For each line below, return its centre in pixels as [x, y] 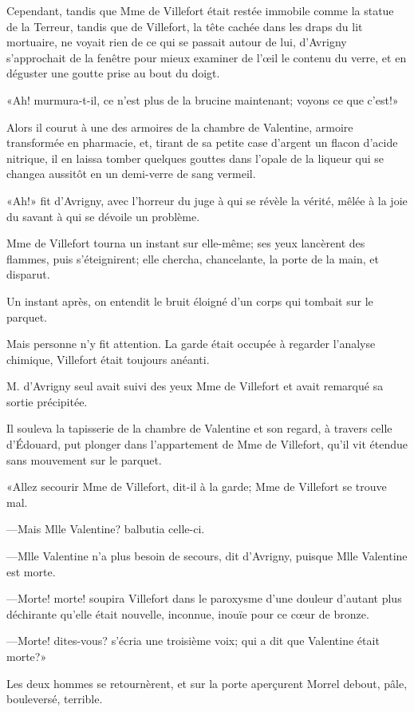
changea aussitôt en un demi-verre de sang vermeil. [131, 174]
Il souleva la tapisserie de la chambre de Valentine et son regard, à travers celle [199, 428]
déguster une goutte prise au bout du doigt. [113, 73]
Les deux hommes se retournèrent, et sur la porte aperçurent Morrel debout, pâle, [207, 683]
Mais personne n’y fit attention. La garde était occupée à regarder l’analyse [191, 344]
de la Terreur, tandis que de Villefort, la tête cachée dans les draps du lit [185, 26]
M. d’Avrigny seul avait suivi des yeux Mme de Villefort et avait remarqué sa [195, 386]
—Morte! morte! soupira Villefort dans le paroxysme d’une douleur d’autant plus [204, 598]
